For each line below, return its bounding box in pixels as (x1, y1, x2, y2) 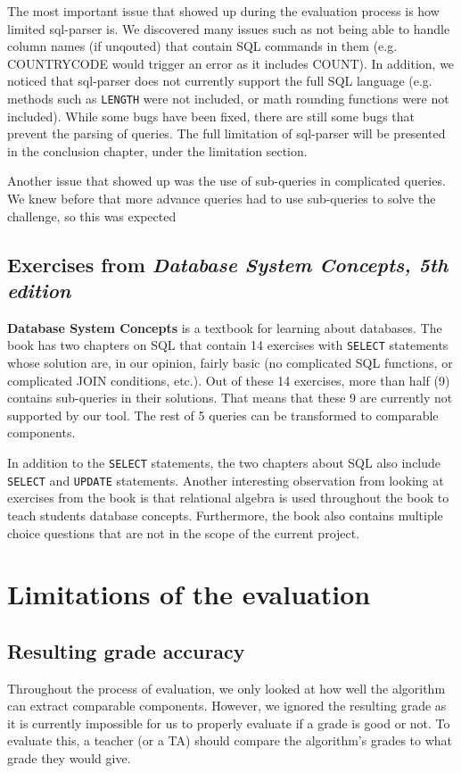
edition (7, 276, 71, 303)
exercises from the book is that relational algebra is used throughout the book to (7, 488, 449, 507)
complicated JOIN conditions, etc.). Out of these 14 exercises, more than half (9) (7, 370, 450, 389)
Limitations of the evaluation (7, 576, 371, 612)
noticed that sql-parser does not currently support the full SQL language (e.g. (7, 71, 432, 90)
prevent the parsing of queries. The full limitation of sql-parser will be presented (7, 124, 446, 143)
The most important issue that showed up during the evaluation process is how (7, 2, 440, 20)
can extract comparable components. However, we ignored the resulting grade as (7, 696, 447, 715)
